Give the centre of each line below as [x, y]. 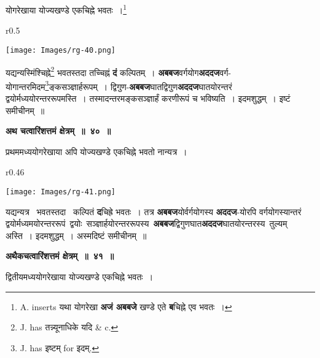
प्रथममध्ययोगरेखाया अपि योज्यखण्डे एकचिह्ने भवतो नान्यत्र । [96, 151]
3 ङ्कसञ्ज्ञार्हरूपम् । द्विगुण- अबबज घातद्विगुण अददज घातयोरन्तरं [139, 85]
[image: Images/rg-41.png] [60, 192]
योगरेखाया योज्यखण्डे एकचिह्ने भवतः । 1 [66, 9]
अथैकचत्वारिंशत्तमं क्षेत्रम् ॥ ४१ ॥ [60, 256]
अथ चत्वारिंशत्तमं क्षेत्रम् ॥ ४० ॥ [58, 131]
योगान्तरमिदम [25, 86]
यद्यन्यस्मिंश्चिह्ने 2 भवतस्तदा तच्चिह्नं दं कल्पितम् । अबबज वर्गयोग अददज [113, 71]
